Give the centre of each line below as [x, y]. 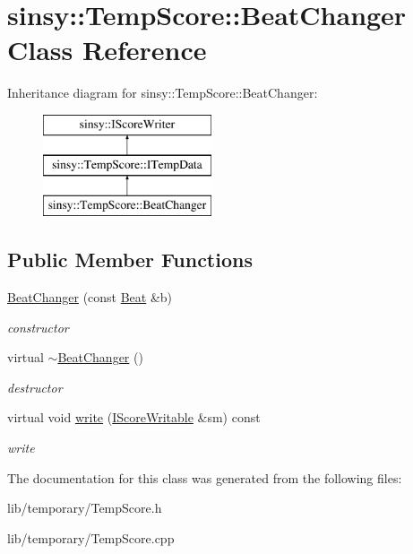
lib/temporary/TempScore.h [85, 508]
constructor [38, 327]
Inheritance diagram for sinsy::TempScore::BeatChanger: [163, 93]
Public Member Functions [130, 260]
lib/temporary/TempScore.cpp [91, 537]
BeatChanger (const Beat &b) [90, 297]
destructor [35, 387]
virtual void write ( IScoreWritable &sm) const [134, 417]
